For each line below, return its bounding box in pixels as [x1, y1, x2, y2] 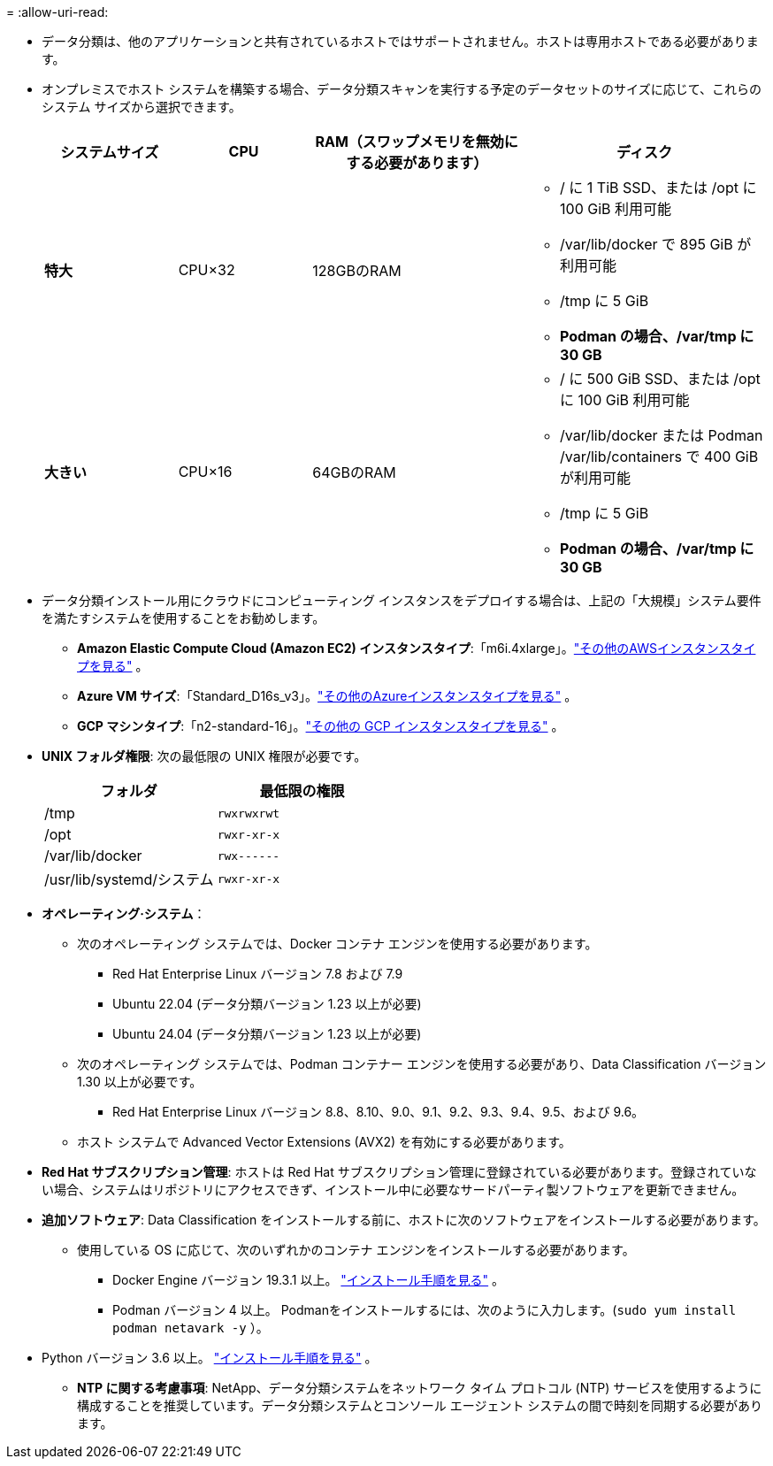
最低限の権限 [259, 782, 345, 800]
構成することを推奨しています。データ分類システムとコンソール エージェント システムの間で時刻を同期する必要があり [77, 1398, 762, 1413]
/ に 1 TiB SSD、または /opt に [560, 179, 757, 196]
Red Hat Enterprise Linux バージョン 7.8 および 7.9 [112, 966, 403, 981]
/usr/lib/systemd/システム [44, 871, 214, 888]
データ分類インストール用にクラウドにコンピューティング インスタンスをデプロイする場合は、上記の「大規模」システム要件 [42, 593, 762, 608]
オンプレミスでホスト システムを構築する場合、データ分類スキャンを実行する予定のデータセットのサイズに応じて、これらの [42, 81, 762, 96]
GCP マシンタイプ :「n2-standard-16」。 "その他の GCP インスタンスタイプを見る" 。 [77, 718, 564, 733]
